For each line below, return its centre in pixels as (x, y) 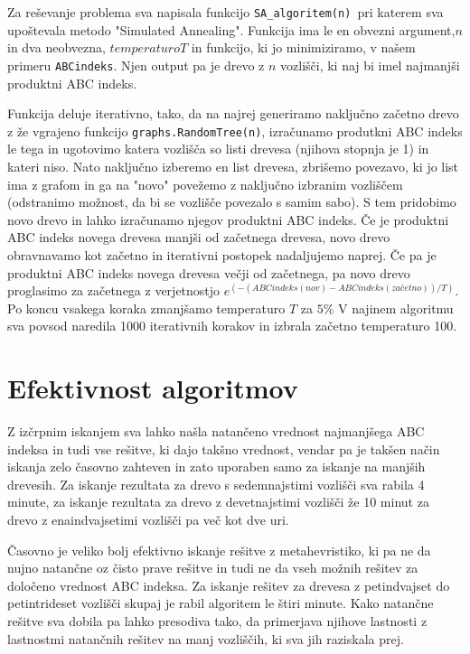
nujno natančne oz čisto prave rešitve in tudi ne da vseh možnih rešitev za (213, 568)
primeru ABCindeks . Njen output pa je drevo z (136, 65)
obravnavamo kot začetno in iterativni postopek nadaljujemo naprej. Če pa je (222, 254)
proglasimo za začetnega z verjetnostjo (114, 290)
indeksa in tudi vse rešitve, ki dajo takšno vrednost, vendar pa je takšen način (224, 448)
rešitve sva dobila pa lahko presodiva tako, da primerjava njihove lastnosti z (217, 620)
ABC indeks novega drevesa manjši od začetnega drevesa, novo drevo (199, 237)
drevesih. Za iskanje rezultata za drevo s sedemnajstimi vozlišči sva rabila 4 (216, 484)
